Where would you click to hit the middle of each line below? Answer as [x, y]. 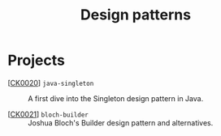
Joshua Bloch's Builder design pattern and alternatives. [121, 122]
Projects [37, 60]
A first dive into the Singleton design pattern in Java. [116, 98]
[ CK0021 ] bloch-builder [48, 114]
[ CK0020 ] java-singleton [51, 83]
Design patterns [136, 15]
